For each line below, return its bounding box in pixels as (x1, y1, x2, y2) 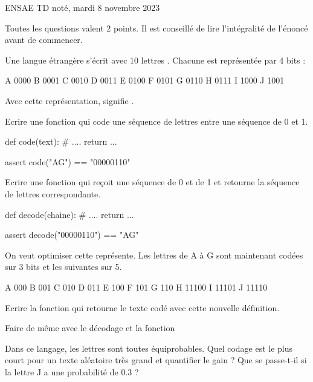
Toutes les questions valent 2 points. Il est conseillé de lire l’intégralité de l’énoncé (5, 21, 308, 34)
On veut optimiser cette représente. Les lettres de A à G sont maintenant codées (5, 248, 303, 261)
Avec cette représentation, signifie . (5, 94, 134, 107)
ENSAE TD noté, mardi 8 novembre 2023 (5, 1, 160, 13)
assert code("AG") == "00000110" (5, 155, 131, 168)
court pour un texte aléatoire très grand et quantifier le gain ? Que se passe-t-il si (5, 354, 307, 366)
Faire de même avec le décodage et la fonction (5, 321, 175, 334)
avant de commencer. (5, 33, 83, 46)
